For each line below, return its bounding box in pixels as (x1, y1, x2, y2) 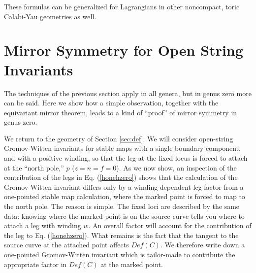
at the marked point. (100, 259, 163, 269)
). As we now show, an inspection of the (116, 162, 237, 172)
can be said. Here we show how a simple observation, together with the (4, 98, 219, 108)
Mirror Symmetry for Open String (4, 40, 243, 60)
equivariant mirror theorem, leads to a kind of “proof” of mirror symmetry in (4, 107, 237, 117)
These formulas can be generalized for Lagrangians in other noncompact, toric (4, 1, 240, 11)
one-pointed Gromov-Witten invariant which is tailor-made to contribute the (4, 249, 235, 259)
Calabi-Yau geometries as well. (4, 11, 96, 21)
